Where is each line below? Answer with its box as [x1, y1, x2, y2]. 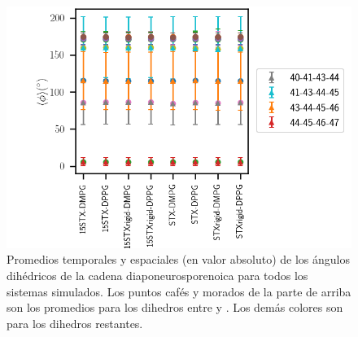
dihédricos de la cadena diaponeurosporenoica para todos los [7, 266, 308, 283]
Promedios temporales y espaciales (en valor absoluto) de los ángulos [7, 251, 350, 268]
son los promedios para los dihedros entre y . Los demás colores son [7, 299, 343, 316]
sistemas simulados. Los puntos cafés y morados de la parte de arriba [7, 282, 351, 300]
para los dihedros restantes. [7, 314, 143, 331]
